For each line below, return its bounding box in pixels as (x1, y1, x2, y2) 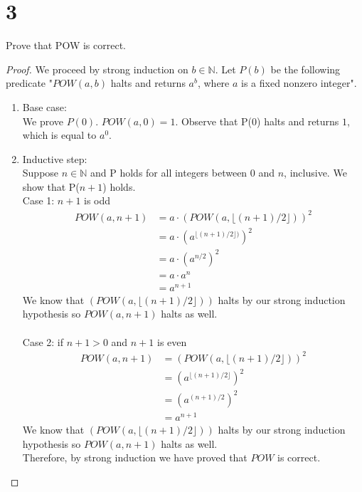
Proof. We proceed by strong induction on (6, 61, 188, 76)
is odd (84, 193, 111, 208)
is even (156, 334, 187, 349)
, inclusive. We (284, 165, 347, 180)
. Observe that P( (175, 113, 252, 128)
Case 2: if (22, 334, 64, 349)
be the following (270, 61, 341, 76)
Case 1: (22, 193, 55, 208)
